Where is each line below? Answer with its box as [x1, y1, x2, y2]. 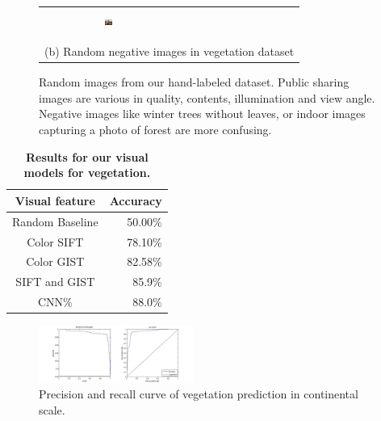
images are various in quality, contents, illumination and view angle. [39, 89, 375, 106]
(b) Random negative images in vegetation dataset [44, 43, 295, 60]
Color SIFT [27, 233, 84, 250]
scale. [39, 401, 65, 418]
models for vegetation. [23, 164, 151, 181]
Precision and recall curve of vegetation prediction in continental [39, 385, 358, 402]
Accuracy [109, 192, 162, 208]
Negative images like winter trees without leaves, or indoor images [39, 105, 366, 122]
